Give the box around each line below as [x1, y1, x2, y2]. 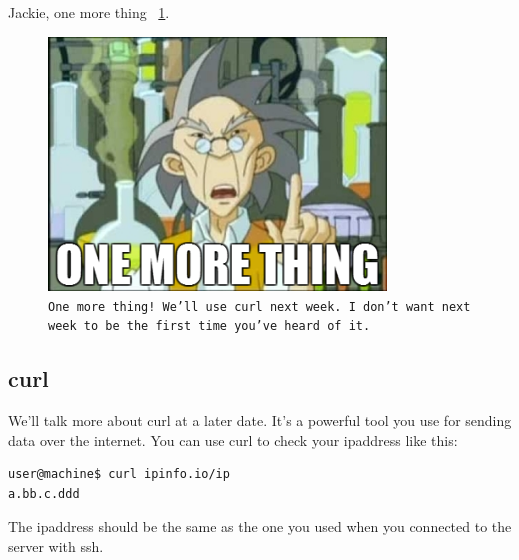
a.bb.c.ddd [8, 486, 80, 501]
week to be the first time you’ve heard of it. [48, 319, 371, 334]
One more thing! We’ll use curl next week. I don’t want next [48, 299, 471, 314]
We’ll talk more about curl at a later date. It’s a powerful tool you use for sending [8, 410, 512, 431]
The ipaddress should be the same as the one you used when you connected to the [8, 516, 512, 537]
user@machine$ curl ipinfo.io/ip [8, 467, 230, 482]
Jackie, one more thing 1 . [8, 2, 170, 22]
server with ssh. [8, 536, 104, 557]
